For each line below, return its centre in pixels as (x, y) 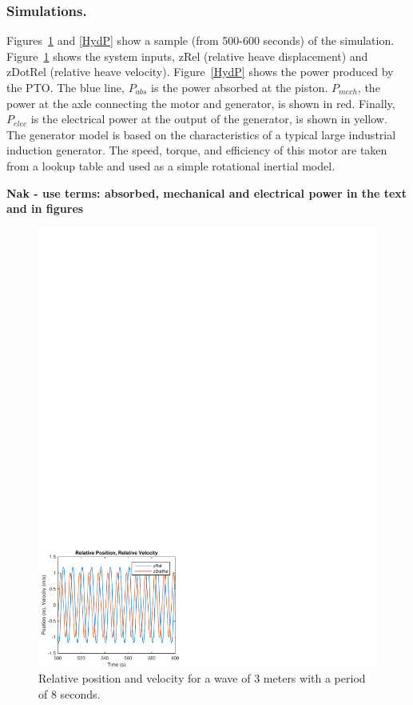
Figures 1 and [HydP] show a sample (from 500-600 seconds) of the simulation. (201, 40)
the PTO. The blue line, (66, 87)
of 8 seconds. (69, 693)
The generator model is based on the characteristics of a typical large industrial (201, 134)
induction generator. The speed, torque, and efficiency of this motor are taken (197, 150)
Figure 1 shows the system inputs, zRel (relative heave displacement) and (187, 56)
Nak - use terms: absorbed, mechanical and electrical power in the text (207, 192)
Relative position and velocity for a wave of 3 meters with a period (202, 678)
